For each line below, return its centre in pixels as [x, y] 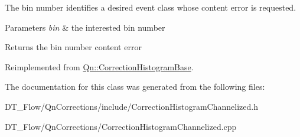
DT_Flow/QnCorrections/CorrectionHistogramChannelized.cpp [121, 126]
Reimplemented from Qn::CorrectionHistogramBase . [99, 66]
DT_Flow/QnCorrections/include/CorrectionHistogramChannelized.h [131, 106]
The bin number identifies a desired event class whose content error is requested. [151, 7]
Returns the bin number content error [73, 47]
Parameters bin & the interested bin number [85, 27]
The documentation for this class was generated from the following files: [135, 87]
